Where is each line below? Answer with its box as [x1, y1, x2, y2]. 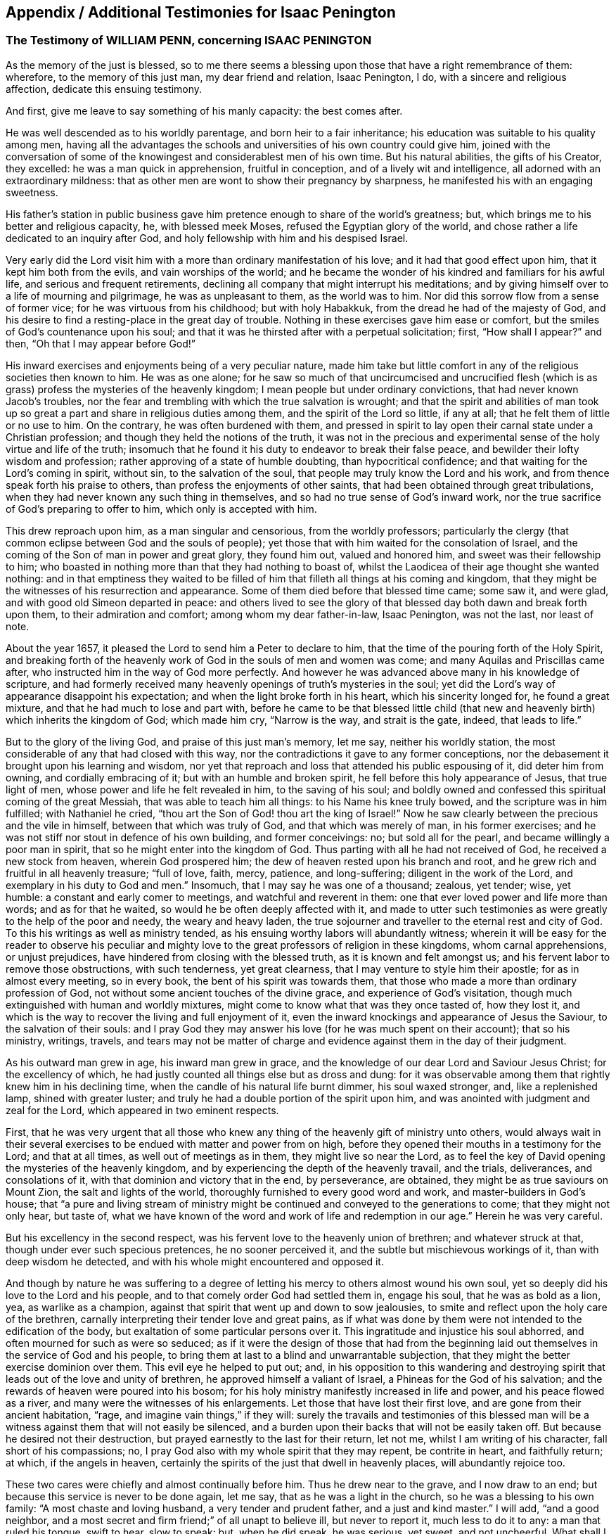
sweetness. [6, 186, 58, 198]
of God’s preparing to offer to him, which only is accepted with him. [6, 502, 317, 515]
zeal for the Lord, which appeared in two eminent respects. [6, 1104, 279, 1116]
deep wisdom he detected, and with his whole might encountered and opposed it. [6, 1255, 384, 1267]
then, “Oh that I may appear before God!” [6, 337, 196, 350]
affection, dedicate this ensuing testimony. [6, 82, 203, 95]
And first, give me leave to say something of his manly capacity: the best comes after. [6, 104, 403, 117]
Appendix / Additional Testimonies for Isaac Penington [6, 4, 396, 21]
